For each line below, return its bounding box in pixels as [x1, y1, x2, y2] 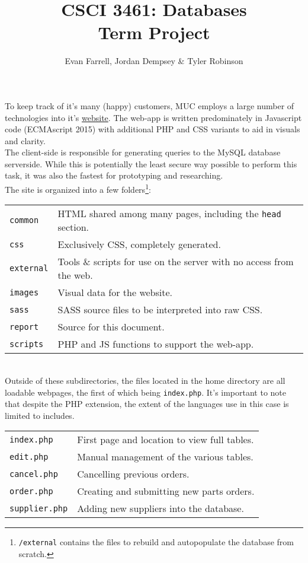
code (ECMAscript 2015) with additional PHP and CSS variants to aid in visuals [5, 123, 300, 135]
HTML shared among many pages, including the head [57, 206, 281, 221]
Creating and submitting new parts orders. [77, 484, 255, 498]
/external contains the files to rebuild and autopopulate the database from [18, 536, 294, 548]
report [9, 322, 39, 332]
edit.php [9, 451, 49, 462]
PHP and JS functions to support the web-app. [57, 337, 254, 351]
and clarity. [5, 134, 46, 147]
